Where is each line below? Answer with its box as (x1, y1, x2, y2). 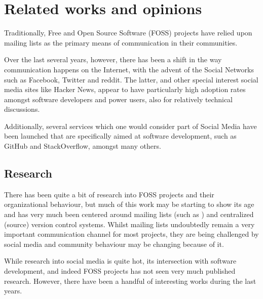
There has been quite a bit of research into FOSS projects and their (4, 189, 214, 199)
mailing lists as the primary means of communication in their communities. (4, 37, 238, 48)
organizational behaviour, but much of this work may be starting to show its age (4, 199, 254, 209)
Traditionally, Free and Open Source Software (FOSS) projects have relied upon (4, 27, 252, 38)
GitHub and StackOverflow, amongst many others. (4, 141, 161, 151)
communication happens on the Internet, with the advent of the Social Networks (4, 64, 254, 74)
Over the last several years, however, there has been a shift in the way (4, 54, 222, 65)
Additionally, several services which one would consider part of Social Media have (4, 120, 257, 131)
